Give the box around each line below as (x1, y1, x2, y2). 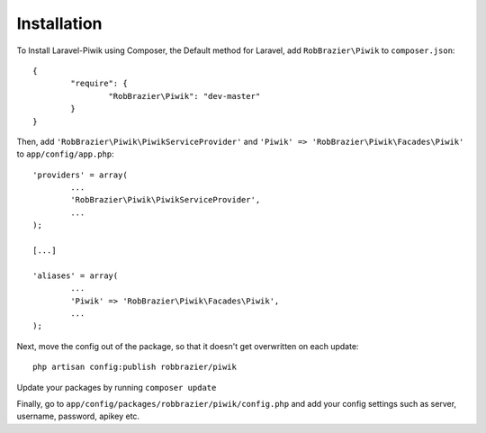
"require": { (70, 78, 128, 89)
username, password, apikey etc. (16, 410, 139, 422)
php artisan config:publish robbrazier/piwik (32, 362, 238, 373)
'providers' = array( (32, 169, 128, 180)
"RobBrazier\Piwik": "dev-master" (108, 91, 261, 101)
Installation (16, 14, 103, 33)
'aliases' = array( (32, 270, 119, 281)
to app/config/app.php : (16, 149, 114, 159)
